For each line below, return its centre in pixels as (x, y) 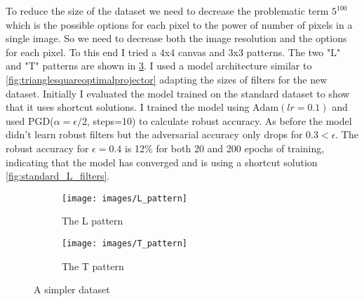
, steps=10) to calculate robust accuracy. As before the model (219, 120)
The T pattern (93, 266)
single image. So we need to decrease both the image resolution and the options (176, 38)
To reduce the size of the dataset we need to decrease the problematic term (167, 11)
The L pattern (93, 221)
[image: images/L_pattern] (124, 198)
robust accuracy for (47, 148)
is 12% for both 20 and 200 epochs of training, (225, 148)
